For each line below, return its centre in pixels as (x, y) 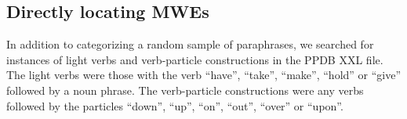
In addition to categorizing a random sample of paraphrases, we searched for (190, 44)
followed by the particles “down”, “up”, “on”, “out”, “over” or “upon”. (175, 105)
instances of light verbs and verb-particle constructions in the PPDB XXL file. (195, 59)
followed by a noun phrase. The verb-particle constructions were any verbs (185, 90)
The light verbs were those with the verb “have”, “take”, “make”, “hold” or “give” (204, 75)
